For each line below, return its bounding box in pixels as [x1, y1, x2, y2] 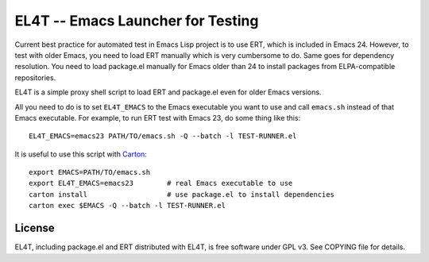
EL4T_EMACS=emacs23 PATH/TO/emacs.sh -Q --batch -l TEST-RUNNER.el [29, 132, 297, 141]
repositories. [14, 72, 56, 83]
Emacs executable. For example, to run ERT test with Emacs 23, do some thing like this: [14, 113, 301, 122]
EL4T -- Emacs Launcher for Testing [14, 12, 259, 29]
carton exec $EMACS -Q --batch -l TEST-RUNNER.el [29, 201, 226, 210]
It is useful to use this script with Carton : [14, 149, 147, 159]
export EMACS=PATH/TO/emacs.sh [29, 168, 151, 177]
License [14, 222, 55, 235]
